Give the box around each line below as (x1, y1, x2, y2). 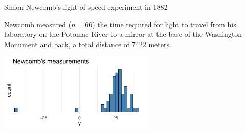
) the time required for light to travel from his (92, 18, 236, 29)
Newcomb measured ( (4, 18, 72, 29)
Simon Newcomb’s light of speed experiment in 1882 (4, 2, 168, 12)
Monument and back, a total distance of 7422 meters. (4, 38, 171, 49)
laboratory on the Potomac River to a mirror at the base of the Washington (4, 29, 242, 39)
